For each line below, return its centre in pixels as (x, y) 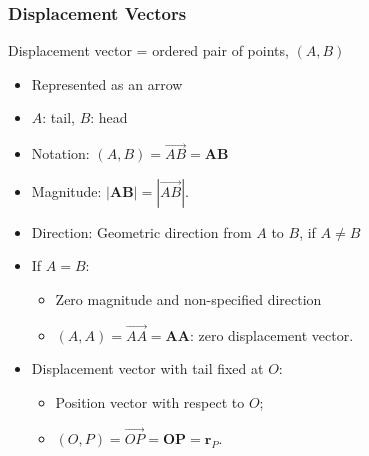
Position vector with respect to (150, 402)
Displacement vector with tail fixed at (147, 368)
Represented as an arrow (107, 83)
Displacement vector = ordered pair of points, (148, 50)
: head (109, 117)
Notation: (60, 153)
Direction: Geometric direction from (141, 231)
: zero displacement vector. (271, 334)
